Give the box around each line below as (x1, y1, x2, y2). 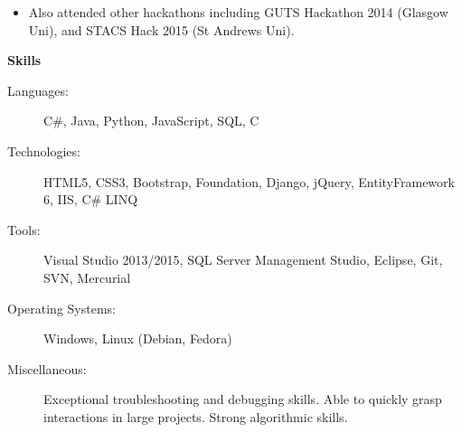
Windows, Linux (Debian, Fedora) (43, 329, 232, 348)
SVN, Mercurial (43, 268, 131, 286)
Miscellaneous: (7, 359, 87, 378)
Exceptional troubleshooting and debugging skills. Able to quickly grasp (43, 390, 442, 409)
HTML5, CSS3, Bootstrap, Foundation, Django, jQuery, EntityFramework (43, 172, 455, 191)
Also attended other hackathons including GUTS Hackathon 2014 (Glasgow (28, 3, 448, 21)
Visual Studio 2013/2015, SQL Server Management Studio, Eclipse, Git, (43, 250, 443, 269)
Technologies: (7, 141, 80, 160)
